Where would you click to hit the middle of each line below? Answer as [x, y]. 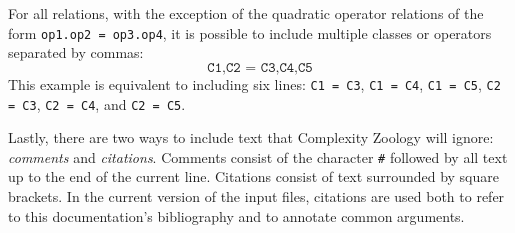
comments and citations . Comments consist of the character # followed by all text [258, 156]
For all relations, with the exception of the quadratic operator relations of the [246, 13]
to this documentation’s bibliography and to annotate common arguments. [236, 215]
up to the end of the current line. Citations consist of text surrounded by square [253, 176]
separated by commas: [76, 52]
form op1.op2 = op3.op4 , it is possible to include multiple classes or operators [250, 32]
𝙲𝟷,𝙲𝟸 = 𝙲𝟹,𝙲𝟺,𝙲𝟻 [260, 67]
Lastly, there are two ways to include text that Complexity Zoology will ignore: [251, 137]
